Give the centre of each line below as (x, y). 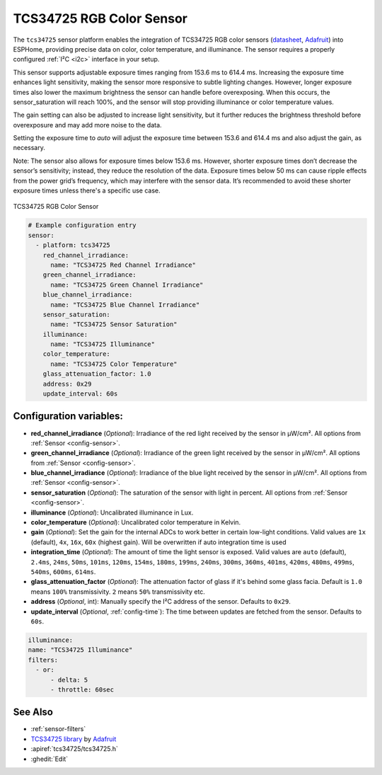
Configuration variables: (68, 417)
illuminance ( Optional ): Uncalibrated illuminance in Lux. (112, 512)
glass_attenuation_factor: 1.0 (97, 374)
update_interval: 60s (80, 394)
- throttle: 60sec (82, 689)
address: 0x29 (67, 384)
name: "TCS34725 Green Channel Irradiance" (127, 285)
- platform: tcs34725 (73, 245)
